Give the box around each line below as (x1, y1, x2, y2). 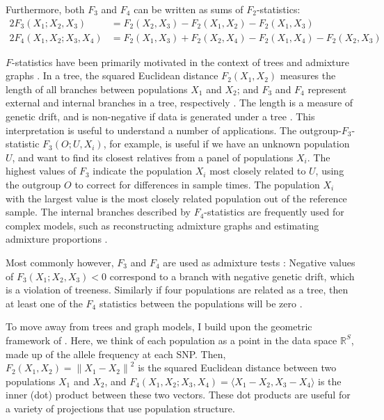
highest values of (6, 163, 77, 178)
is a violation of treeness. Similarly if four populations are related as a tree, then (6, 282, 349, 297)
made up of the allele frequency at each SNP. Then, (6, 346, 226, 361)
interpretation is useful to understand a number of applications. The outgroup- (6, 122, 342, 137)
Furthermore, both (6, 2, 85, 16)
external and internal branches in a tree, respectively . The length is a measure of (6, 95, 353, 110)
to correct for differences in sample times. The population (74, 177, 320, 191)
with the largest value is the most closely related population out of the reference (6, 191, 347, 205)
